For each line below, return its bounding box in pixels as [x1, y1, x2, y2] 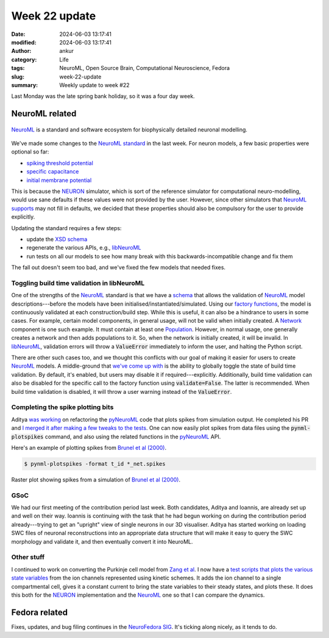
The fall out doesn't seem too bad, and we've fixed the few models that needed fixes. [11, 264, 225, 271]
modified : [11, 38, 37, 46]
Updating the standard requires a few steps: [11, 224, 122, 231]
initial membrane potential [26, 177, 92, 184]
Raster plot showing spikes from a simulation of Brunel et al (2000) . [11, 475, 181, 483]
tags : [11, 65, 25, 72]
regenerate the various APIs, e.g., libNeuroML [26, 244, 141, 251]
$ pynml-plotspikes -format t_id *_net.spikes [24, 460, 166, 467]
